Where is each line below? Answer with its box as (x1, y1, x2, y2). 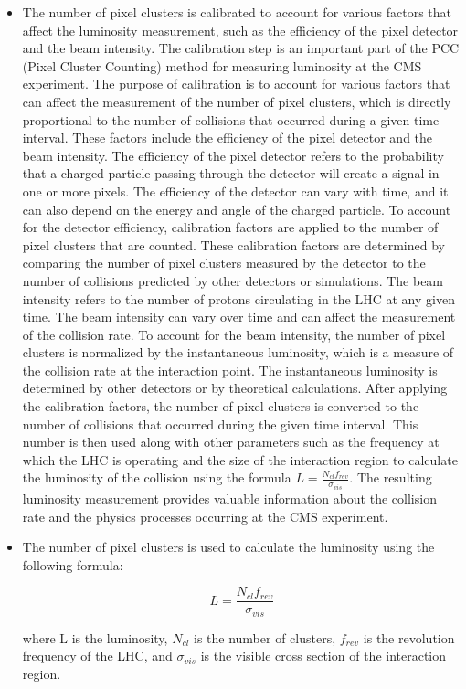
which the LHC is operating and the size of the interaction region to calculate (22, 450, 458, 469)
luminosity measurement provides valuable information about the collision (22, 488, 437, 507)
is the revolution (363, 628, 455, 647)
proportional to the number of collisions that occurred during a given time (22, 110, 440, 129)
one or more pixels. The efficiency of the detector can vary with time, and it (22, 181, 449, 200)
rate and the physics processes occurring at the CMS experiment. (22, 506, 388, 525)
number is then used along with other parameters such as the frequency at (22, 432, 440, 451)
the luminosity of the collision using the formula (22, 468, 291, 487)
